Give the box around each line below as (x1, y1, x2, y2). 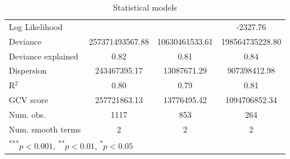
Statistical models (113, 1, 177, 13)
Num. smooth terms (9, 122, 81, 135)
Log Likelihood (9, 20, 63, 32)
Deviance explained (9, 49, 79, 62)
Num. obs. (9, 108, 46, 120)
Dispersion (9, 64, 47, 77)
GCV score (9, 94, 48, 106)
